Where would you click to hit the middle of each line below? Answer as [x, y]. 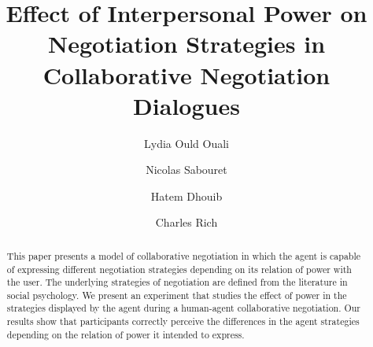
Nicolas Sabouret [186, 170]
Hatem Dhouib [186, 196]
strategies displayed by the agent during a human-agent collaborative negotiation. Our [184, 308]
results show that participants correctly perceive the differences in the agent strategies [183, 321]
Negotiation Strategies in [186, 44]
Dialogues [186, 105]
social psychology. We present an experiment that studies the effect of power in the [177, 295]
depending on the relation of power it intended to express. [126, 334]
